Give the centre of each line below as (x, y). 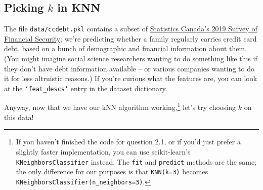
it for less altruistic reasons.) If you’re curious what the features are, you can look (131, 78)
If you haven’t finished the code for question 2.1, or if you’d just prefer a (128, 142)
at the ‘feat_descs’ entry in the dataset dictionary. (86, 88)
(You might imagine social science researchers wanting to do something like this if (131, 59)
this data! (19, 117)
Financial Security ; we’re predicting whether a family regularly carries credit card (130, 38)
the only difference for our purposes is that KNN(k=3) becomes (112, 172)
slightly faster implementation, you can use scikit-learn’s (103, 151)
